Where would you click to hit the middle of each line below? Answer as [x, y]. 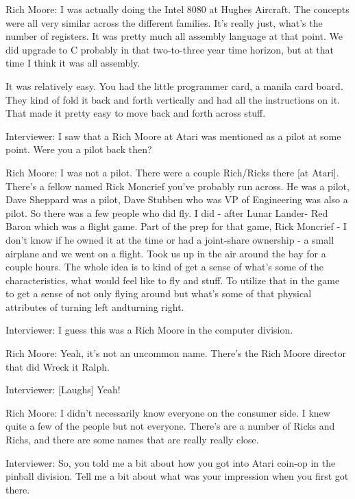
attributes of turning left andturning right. [95, 306]
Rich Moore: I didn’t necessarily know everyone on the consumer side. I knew [168, 412]
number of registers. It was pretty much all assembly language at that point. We [174, 36]
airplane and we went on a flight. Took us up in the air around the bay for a [166, 253]
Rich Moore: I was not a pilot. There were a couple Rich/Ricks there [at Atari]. [172, 172]
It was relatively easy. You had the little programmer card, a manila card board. [174, 85]
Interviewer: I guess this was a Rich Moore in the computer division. [149, 330]
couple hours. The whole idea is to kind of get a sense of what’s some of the [165, 267]
